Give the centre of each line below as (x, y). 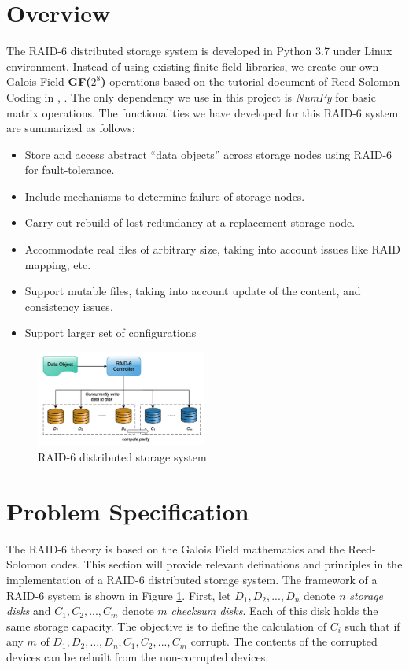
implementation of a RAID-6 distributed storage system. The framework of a (192, 579)
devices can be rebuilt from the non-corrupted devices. (138, 656)
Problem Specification (128, 511)
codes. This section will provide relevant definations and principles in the (227, 564)
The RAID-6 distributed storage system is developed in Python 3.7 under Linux (199, 51)
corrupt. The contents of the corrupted (284, 641)
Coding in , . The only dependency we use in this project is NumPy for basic (191, 96)
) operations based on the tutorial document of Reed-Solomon (251, 81)
